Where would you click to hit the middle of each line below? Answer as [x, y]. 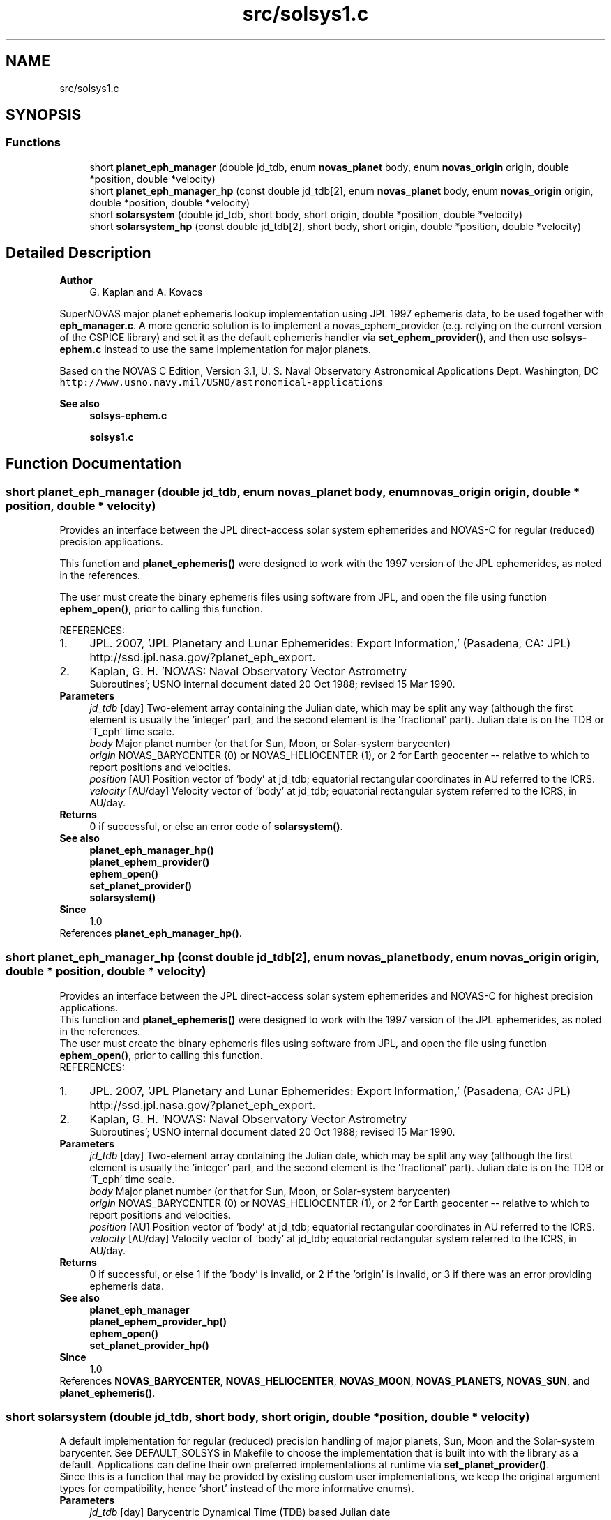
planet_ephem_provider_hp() [158, 1321]
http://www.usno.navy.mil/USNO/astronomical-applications [221, 382]
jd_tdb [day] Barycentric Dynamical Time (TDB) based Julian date [240, 1512]
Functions [33, 143]
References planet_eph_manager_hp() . [151, 933]
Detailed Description [78, 253]
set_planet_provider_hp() [149, 1345]
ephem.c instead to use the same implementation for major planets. [215, 349]
